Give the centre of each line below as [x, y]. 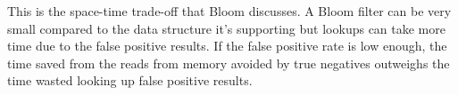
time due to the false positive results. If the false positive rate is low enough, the [227, 46]
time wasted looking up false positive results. [130, 80]
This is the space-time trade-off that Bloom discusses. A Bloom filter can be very [229, 11]
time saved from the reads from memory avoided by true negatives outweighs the [229, 63]
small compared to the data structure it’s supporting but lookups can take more [226, 28]
